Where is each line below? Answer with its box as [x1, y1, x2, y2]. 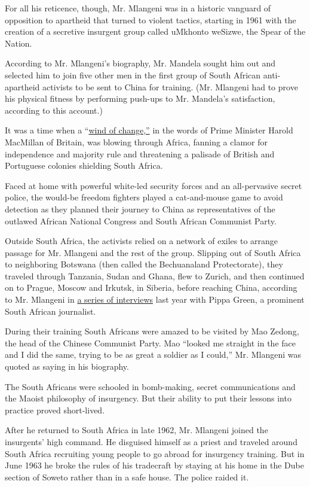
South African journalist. [5, 305, 96, 317]
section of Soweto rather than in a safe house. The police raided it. [5, 470, 249, 483]
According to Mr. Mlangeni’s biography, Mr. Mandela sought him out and [5, 57, 276, 69]
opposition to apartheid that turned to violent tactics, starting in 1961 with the [5, 13, 296, 26]
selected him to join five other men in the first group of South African [5, 68, 261, 81]
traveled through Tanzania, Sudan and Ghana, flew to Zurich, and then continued [5, 269, 305, 282]
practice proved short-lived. [5, 403, 105, 416]
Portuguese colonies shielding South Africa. [5, 159, 163, 172]
